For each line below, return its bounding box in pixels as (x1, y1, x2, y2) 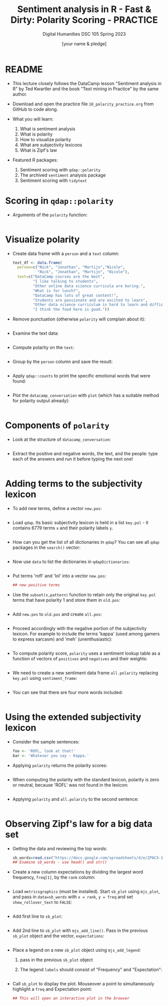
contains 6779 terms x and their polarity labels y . (12, 525, 113, 531)
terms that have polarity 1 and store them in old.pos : (12, 597, 120, 603)
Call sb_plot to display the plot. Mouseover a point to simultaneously (12, 981, 154, 987)
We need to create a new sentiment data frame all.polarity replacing (12, 669, 158, 676)
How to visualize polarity (20, 136, 71, 142)
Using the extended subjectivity (5, 712, 141, 723)
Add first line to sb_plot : (12, 913, 63, 919)
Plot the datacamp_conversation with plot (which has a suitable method (12, 392, 159, 399)
